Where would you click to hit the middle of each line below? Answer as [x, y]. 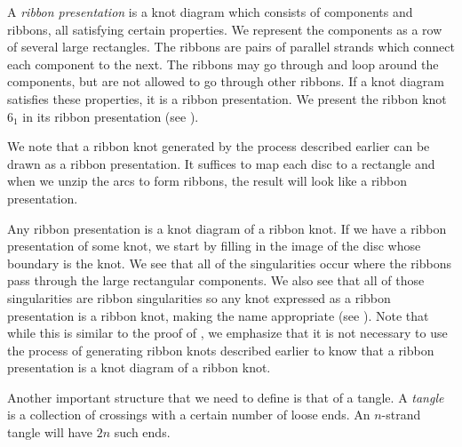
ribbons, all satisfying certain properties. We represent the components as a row [225, 29]
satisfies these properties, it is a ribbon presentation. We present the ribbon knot [227, 98]
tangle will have [50, 432]
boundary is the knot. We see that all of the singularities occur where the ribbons [229, 263]
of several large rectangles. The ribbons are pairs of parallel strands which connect [231, 47]
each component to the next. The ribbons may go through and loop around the [223, 64]
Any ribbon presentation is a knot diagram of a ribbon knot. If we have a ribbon [227, 228]
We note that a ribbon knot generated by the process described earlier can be [219, 146]
